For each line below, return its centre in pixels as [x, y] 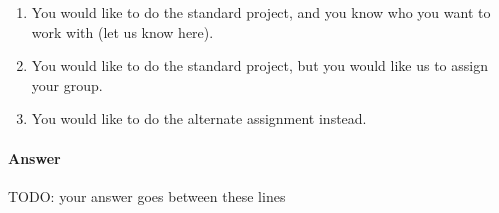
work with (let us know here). [122, 31]
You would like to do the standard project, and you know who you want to [261, 12]
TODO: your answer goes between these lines [147, 195]
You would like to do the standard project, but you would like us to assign [259, 65]
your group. [67, 84]
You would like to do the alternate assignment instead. [199, 118]
